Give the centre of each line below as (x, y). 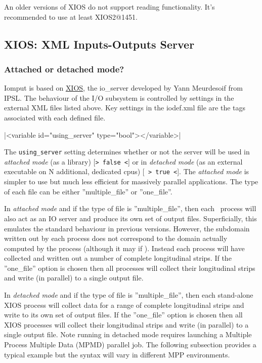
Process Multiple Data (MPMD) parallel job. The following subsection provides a (130, 345)
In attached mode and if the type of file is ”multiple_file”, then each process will (130, 208)
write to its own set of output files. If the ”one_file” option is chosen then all (123, 315)
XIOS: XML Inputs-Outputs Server (99, 44)
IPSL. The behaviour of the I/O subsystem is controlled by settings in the (119, 97)
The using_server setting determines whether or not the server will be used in (127, 152)
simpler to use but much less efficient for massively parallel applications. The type (131, 182)
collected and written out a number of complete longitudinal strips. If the (118, 258)
